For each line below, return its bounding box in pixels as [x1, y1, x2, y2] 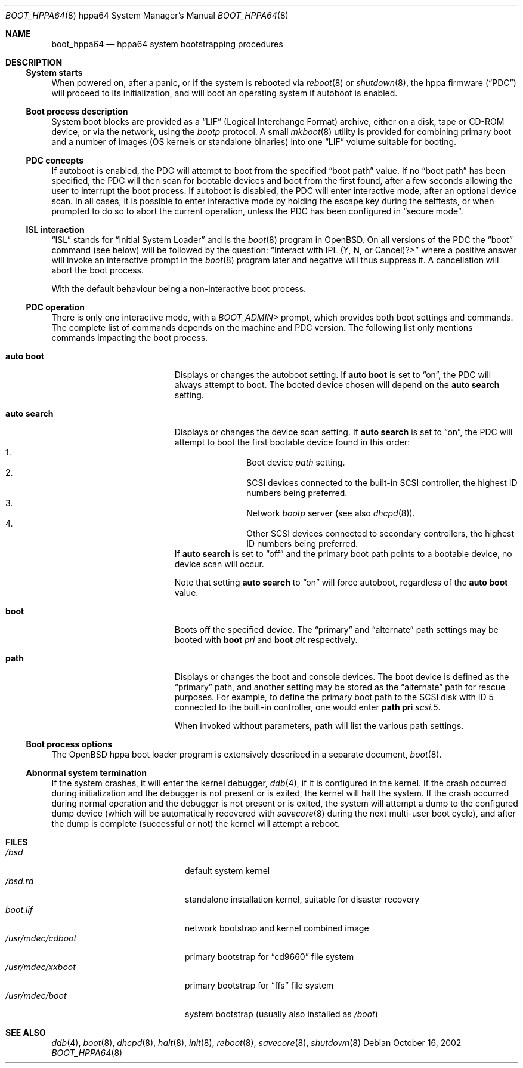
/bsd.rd [5, 876, 34, 886]
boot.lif [5, 904, 33, 915]
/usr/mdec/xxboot [5, 962, 76, 972]
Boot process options [26, 739, 113, 749]
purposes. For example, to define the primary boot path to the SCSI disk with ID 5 [174, 692, 494, 702]
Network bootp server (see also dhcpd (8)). [246, 508, 415, 518]
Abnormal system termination [26, 768, 147, 778]
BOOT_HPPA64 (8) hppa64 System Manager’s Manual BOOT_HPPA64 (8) [5, 10, 289, 20]
